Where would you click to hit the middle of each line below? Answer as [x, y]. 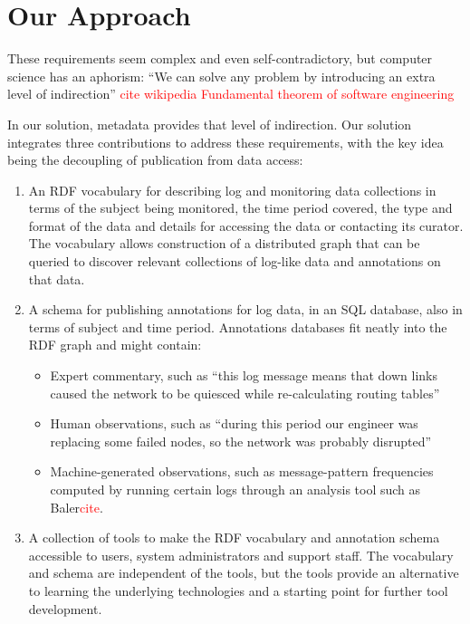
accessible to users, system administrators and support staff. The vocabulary [241, 555]
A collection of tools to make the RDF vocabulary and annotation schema [234, 538]
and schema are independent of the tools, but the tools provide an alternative [244, 573]
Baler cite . [77, 507]
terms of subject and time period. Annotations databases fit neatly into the [238, 326]
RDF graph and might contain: [115, 345]
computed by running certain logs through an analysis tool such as [235, 489]
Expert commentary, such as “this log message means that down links [244, 375]
